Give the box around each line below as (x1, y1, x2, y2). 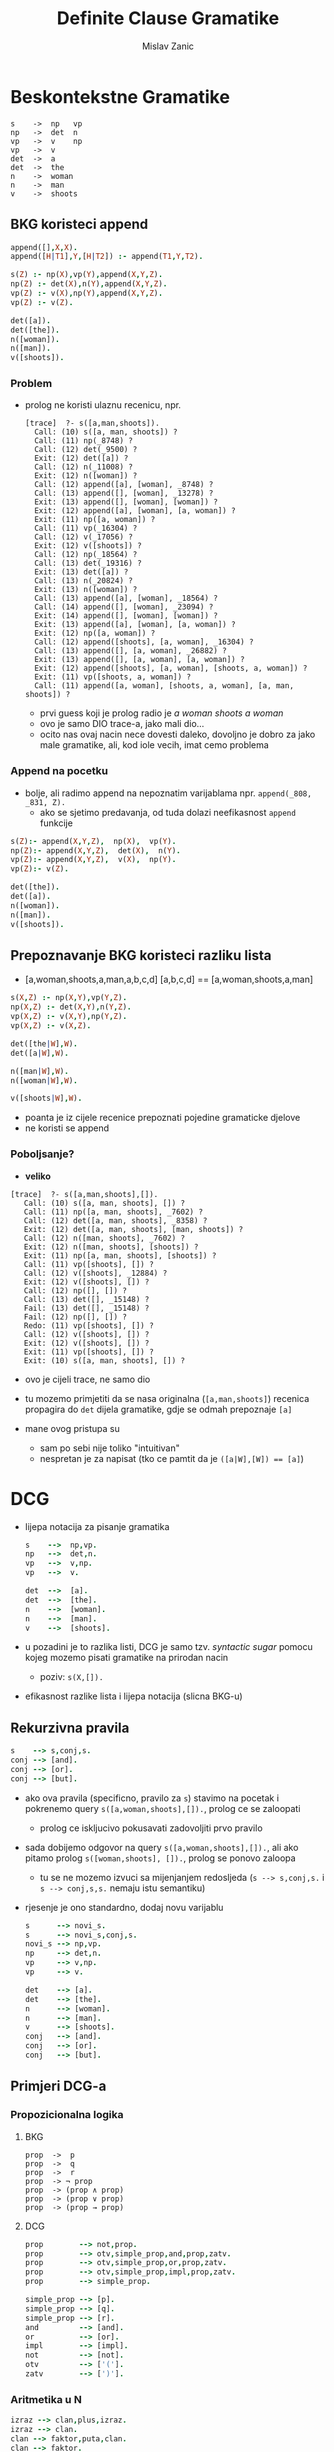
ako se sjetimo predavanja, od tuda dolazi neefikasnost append (39, 806, 297, 818)
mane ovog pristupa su (24, 1422, 120, 1434)
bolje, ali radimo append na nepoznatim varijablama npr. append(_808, (24, 787, 312, 799)
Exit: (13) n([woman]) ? (34, 585, 138, 595)
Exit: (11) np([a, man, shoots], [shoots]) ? (23, 1250, 217, 1261)
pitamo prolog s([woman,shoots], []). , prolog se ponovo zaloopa (24, 1852, 297, 1864)
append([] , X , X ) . (10, 242, 78, 252)
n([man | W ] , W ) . (10, 1066, 70, 1076)
